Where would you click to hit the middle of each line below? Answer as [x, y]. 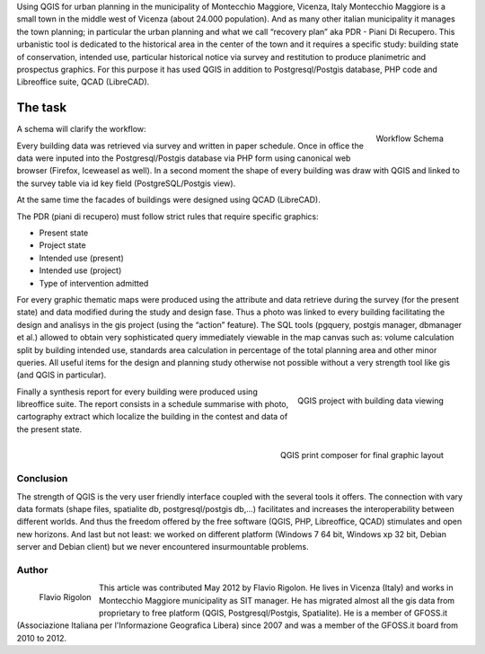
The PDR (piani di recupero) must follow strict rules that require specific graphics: [168, 217]
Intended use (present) [82, 258]
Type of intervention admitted [94, 283]
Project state [62, 245]
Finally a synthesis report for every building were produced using [137, 392]
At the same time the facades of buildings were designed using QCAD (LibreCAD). [168, 200]
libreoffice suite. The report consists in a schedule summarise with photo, [153, 404]
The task [42, 108]
